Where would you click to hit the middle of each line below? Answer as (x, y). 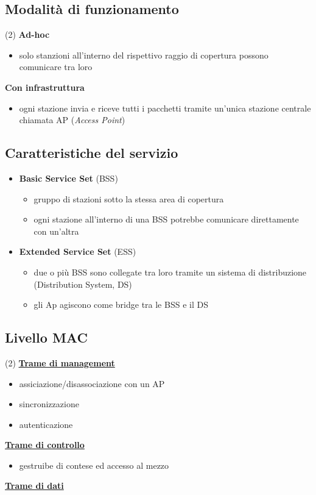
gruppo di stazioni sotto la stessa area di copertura (129, 198)
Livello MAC (46, 337)
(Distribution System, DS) (83, 284)
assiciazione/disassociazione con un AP (92, 383)
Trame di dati (34, 486)
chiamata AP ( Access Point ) (72, 120)
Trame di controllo (45, 445)
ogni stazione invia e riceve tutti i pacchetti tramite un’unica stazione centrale (165, 108)
